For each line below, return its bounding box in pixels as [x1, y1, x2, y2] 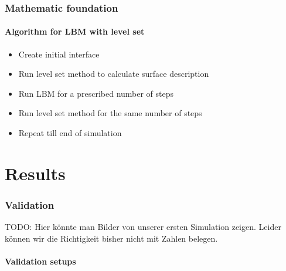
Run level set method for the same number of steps [18, 107, 202, 119]
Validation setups [5, 255, 76, 267]
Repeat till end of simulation [18, 127, 122, 139]
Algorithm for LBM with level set [5, 25, 145, 38]
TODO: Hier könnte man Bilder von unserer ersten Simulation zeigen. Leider [5, 221, 281, 233]
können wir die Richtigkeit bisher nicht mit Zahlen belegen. [5, 232, 218, 244]
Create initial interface [18, 48, 100, 60]
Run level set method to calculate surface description [18, 67, 209, 80]
